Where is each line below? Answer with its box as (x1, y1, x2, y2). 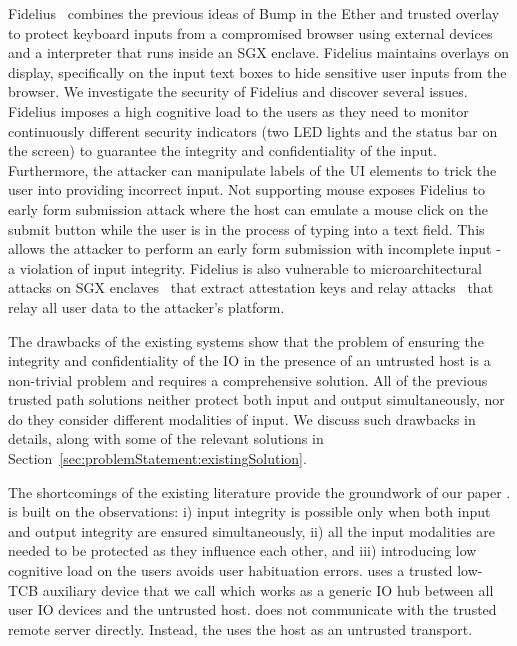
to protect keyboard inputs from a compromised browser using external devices (8, 22, 493, 43)
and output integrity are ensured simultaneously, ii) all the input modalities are (8, 520, 496, 541)
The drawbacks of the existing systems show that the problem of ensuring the (8, 330, 484, 351)
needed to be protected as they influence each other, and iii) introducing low (8, 540, 477, 561)
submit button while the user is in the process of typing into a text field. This (8, 218, 485, 239)
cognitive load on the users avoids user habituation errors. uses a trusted (8, 560, 453, 581)
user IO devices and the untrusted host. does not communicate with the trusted (8, 599, 497, 620)
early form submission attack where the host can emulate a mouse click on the (8, 198, 488, 219)
